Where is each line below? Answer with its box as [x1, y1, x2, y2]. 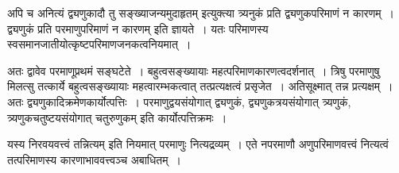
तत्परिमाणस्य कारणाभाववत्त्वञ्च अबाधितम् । [7, 151, 181, 167]
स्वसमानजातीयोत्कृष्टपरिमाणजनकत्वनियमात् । [7, 36, 192, 52]
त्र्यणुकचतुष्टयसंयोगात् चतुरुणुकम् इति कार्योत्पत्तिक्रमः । [7, 109, 227, 125]
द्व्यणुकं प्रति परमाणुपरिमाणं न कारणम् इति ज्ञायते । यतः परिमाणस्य [7, 20, 269, 37]
